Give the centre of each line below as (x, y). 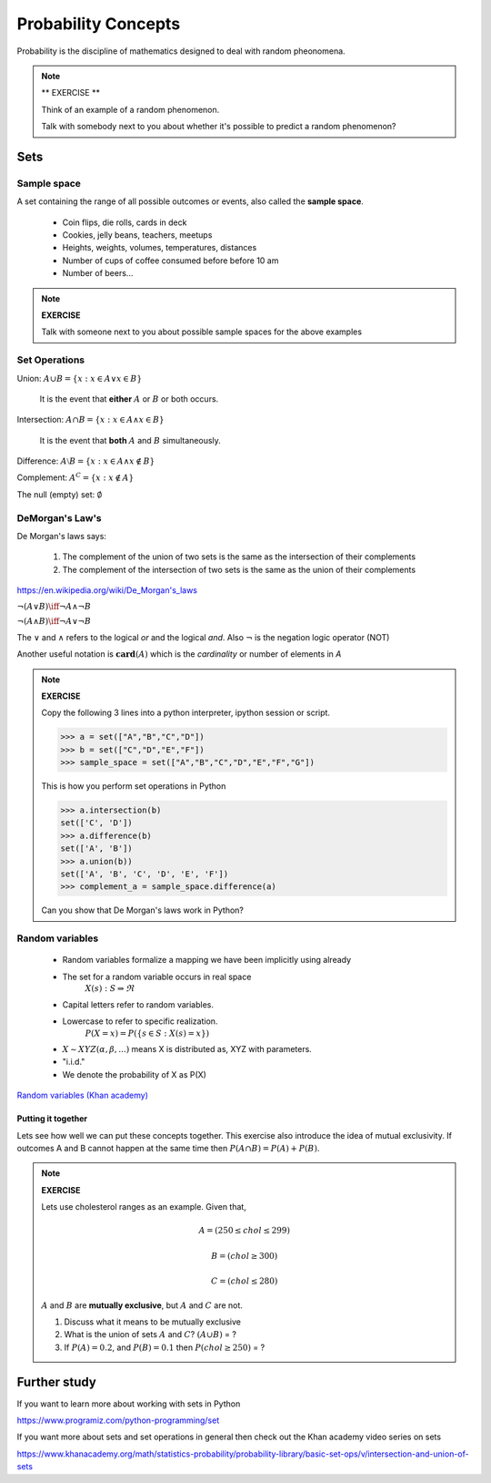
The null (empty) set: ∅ (60, 494)
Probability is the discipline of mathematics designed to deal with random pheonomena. (181, 51)
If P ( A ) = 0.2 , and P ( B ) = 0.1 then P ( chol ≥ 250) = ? (165, 1347)
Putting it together (52, 1119)
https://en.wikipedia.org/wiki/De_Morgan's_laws (107, 590)
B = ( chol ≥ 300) (244, 1256)
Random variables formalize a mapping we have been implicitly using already (207, 960)
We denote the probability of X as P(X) (134, 1074)
